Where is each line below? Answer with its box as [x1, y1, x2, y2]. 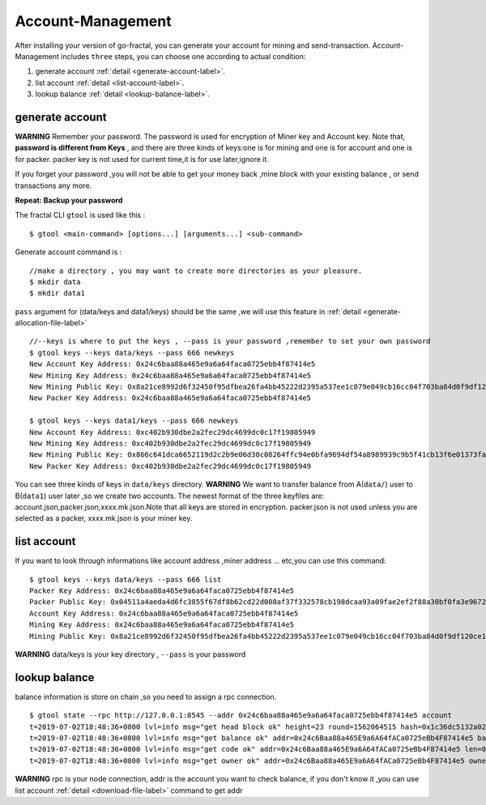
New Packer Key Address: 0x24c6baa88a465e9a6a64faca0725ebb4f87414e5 [29, 394, 312, 402]
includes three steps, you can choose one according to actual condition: [61, 51, 306, 61]
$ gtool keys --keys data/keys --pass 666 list [29, 575, 222, 584]
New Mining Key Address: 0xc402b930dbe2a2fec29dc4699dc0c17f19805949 [29, 439, 312, 448]
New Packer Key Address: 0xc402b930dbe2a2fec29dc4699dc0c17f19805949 [29, 462, 312, 471]
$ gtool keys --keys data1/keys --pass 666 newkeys [29, 416, 239, 425]
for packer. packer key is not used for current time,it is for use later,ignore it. [15, 154, 269, 164]
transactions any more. [15, 181, 92, 190]
